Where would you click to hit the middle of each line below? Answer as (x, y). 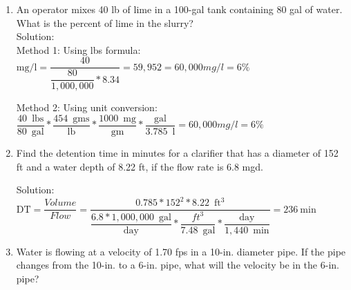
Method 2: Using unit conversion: (87, 107)
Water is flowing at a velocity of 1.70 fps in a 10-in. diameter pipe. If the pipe (181, 251)
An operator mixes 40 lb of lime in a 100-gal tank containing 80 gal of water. (179, 9)
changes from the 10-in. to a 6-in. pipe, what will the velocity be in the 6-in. (178, 265)
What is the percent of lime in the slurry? (105, 22)
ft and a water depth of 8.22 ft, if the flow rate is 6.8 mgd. (140, 166)
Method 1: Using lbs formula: (78, 49)
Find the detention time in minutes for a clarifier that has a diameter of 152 (177, 153)
